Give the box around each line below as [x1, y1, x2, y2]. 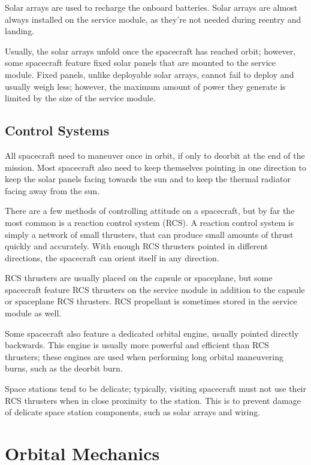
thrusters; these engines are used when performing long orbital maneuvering [5, 350, 284, 363]
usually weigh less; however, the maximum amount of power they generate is [5, 80, 286, 92]
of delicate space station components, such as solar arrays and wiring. [5, 406, 261, 418]
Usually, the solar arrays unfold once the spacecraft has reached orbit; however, [5, 44, 296, 57]
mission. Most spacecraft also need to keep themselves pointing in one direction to [5, 161, 307, 173]
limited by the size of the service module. [5, 92, 156, 104]
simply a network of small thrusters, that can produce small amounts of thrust [5, 228, 294, 240]
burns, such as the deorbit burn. [5, 362, 123, 375]
